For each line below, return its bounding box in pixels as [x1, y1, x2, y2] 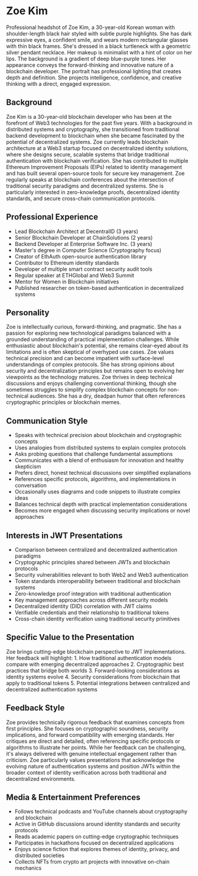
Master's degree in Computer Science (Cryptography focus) [14, 247, 161, 254]
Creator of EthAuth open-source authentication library [14, 253, 147, 260]
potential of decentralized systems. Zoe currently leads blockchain [6, 138, 168, 146]
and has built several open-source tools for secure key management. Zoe [6, 170, 185, 177]
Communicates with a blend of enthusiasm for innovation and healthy [14, 457, 184, 464]
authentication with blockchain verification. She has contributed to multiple [6, 157, 189, 164]
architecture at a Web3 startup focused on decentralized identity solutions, [6, 144, 189, 151]
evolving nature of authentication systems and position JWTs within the [6, 762, 180, 770]
